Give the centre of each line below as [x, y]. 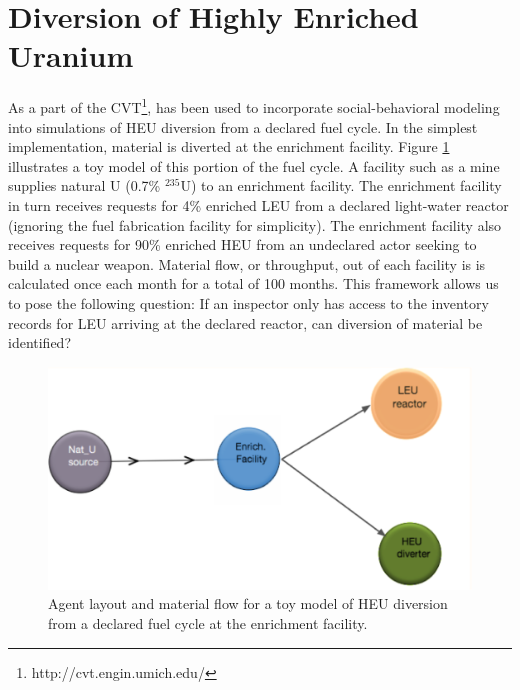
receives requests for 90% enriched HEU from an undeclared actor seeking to [242, 244]
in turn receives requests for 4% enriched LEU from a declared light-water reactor [258, 204]
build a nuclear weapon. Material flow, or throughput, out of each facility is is [247, 263]
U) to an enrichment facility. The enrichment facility [341, 185]
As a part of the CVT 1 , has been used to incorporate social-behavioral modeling [254, 105]
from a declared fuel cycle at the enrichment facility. [208, 623]
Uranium [71, 55]
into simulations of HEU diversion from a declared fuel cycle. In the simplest [243, 126]
